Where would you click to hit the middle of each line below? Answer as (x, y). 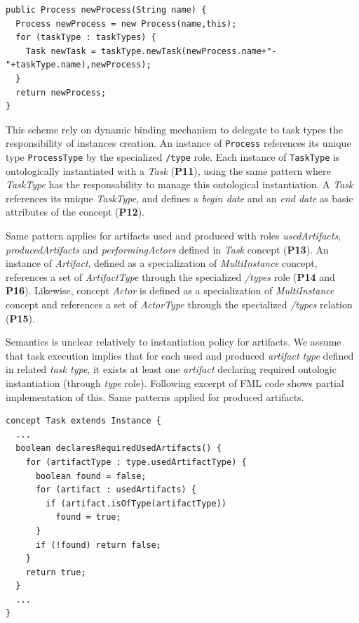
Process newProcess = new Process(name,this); (126, 24)
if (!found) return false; (98, 545)
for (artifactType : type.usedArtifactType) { (136, 462)
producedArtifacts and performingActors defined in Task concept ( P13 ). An (167, 249)
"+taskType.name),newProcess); (79, 65)
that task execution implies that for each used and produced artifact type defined (180, 355)
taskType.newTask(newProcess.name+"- (189, 51)
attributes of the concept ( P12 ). (75, 212)
